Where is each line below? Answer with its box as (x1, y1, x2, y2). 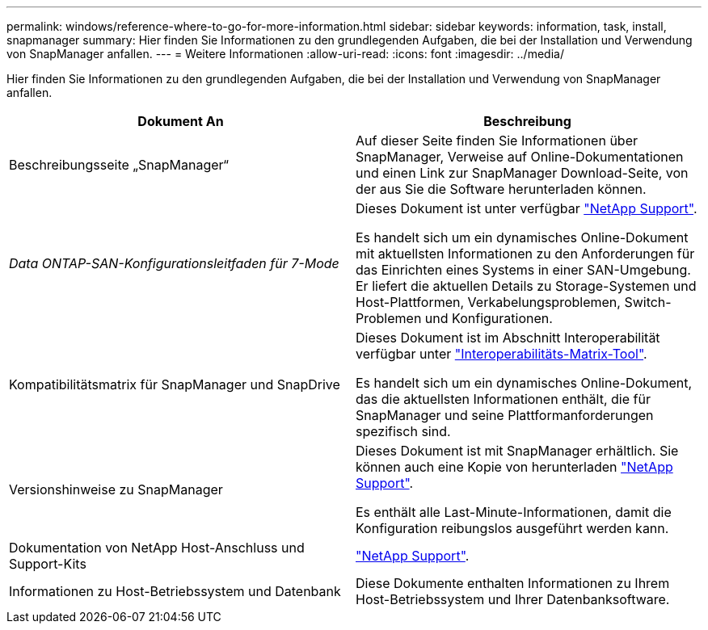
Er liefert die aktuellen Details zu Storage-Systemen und (356, 278, 697, 294)
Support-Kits (9, 556, 86, 572)
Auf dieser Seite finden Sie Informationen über (356, 132, 638, 149)
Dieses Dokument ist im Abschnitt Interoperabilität (356, 330, 660, 346)
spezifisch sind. (356, 423, 451, 439)
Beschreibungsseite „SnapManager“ (9, 157, 230, 173)
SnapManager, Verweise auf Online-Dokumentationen (356, 149, 684, 165)
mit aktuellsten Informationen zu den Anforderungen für (356, 246, 695, 262)
